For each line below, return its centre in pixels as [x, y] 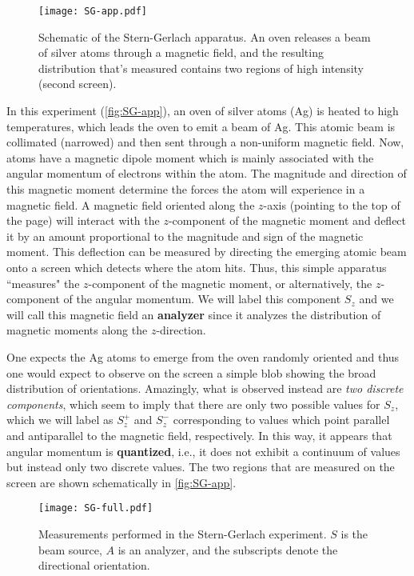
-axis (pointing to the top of [332, 204]
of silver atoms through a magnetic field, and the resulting [181, 52]
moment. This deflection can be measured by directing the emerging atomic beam [207, 252]
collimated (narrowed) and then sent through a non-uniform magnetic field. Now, [205, 142]
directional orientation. [94, 565]
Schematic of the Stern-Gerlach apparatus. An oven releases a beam [205, 36]
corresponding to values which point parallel [281, 420]
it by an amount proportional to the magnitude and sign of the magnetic [185, 236]
